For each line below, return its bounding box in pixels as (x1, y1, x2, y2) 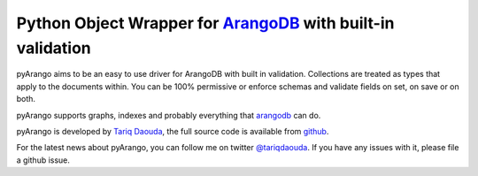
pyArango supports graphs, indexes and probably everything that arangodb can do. (16, 110, 321, 120)
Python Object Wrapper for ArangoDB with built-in (16, 13, 395, 33)
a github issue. (16, 155, 71, 165)
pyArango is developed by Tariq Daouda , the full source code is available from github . (16, 126, 329, 136)
